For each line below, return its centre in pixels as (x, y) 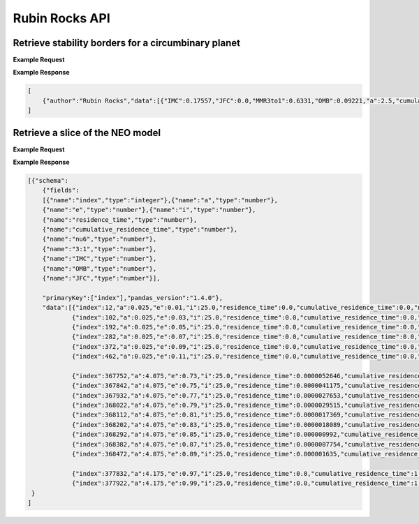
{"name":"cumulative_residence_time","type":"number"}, (140, 230)
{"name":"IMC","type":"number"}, (100, 259)
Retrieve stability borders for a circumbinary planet (127, 43)
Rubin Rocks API (62, 18)
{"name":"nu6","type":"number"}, (100, 239)
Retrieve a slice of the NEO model (87, 133)
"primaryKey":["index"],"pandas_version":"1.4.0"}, (133, 298)
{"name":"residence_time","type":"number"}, (120, 219)
